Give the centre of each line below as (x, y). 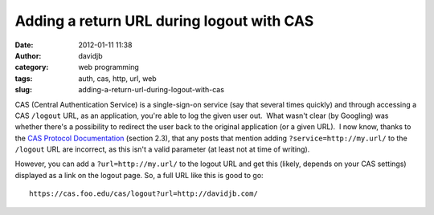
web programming (109, 67)
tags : (24, 78)
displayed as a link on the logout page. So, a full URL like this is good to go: (139, 175)
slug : (23, 90)
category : (32, 67)
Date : (24, 45)
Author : (28, 55)
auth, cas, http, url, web (117, 78)
